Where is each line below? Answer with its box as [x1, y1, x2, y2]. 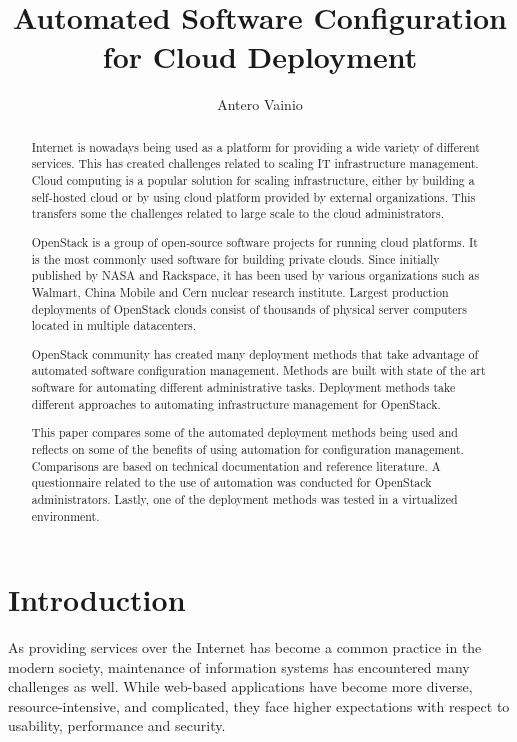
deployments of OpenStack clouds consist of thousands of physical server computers [31, 300, 467, 317]
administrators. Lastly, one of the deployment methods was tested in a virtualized [31, 490, 458, 507]
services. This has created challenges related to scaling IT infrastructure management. [31, 155, 479, 172]
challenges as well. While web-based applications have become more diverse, [8, 676, 473, 697]
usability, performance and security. [8, 715, 226, 736]
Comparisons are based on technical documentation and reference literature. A [31, 457, 441, 474]
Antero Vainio [217, 94, 303, 115]
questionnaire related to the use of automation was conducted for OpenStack [31, 474, 432, 491]
